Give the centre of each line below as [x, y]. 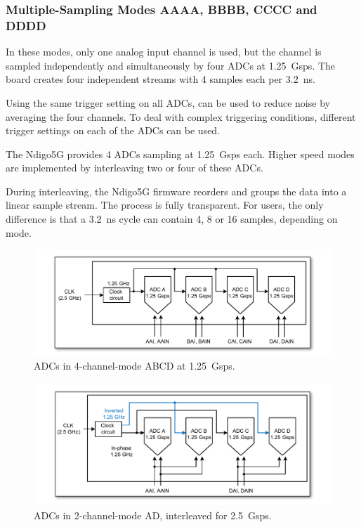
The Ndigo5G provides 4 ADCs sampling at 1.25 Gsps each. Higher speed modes [180, 154]
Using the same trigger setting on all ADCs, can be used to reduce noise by [168, 102]
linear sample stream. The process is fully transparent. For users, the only [165, 205]
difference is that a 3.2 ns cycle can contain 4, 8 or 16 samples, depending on [172, 219]
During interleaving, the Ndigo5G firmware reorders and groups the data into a [176, 191]
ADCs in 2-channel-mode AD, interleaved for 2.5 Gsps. [153, 515]
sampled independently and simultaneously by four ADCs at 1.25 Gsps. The [171, 65]
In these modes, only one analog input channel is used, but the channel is [164, 52]
